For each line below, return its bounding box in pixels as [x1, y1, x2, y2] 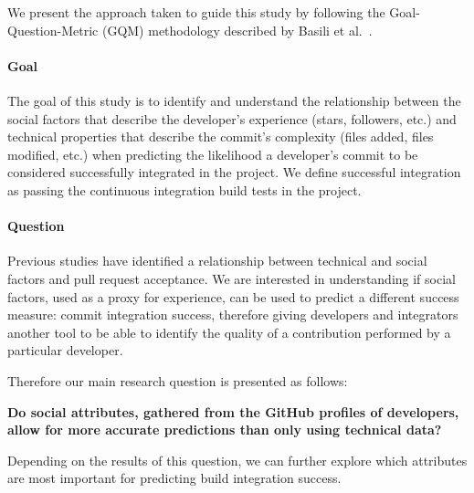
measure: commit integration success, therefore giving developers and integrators [7, 305, 458, 324]
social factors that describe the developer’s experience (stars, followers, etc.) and [7, 109, 457, 128]
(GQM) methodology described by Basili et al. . [101, 20, 373, 39]
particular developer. [7, 341, 123, 360]
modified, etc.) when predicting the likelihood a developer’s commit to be [7, 144, 418, 163]
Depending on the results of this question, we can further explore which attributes [7, 450, 468, 469]
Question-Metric [7, 20, 99, 39]
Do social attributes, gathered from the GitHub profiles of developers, [7, 402, 459, 421]
